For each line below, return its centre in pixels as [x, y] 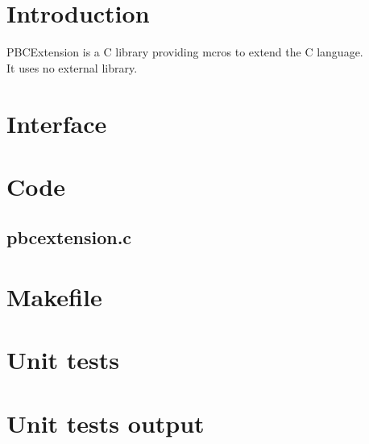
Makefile [54, 297]
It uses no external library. [72, 67]
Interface [57, 123]
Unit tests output [106, 423]
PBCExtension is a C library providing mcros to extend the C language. [185, 52]
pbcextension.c [69, 237]
